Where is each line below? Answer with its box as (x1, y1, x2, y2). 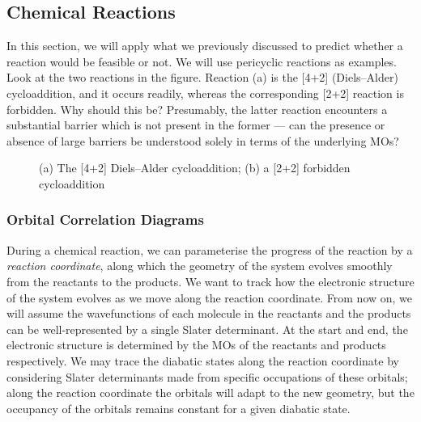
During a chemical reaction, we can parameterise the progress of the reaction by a (6, 241, 413, 258)
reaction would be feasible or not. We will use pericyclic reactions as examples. (6, 53, 397, 70)
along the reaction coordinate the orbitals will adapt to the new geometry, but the (6, 384, 415, 401)
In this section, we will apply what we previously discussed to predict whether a (6, 37, 403, 54)
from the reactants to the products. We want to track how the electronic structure (6, 272, 415, 289)
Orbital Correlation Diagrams (6, 209, 204, 230)
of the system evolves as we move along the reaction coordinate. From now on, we (6, 289, 413, 306)
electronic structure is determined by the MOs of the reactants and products (6, 336, 386, 353)
